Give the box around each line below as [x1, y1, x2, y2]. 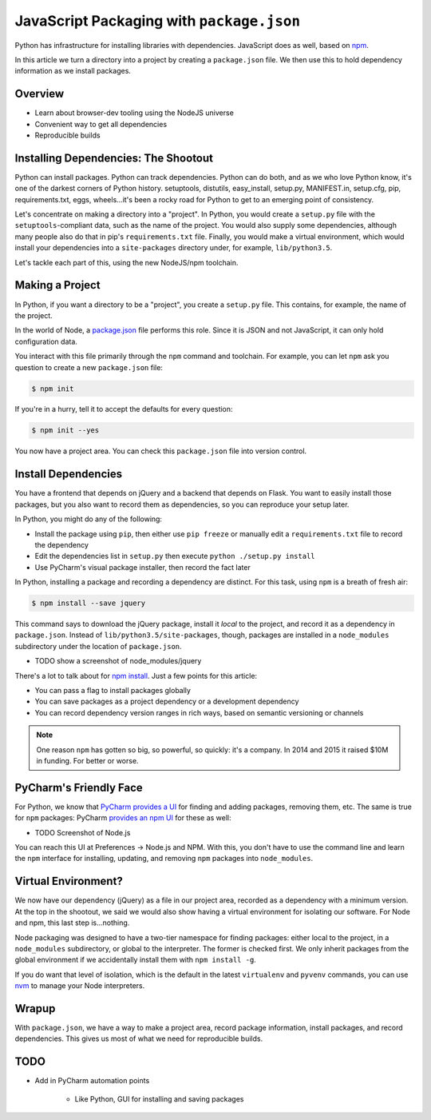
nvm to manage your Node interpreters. [14, 981, 145, 990]
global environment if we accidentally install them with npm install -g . [14, 955, 257, 965]
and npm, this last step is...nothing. [14, 918, 130, 927]
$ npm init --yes [31, 426, 100, 435]
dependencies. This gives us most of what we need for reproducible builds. [14, 1034, 263, 1043]
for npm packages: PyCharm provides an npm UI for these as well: [14, 813, 231, 823]
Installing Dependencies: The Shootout [14, 151, 214, 165]
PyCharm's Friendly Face [14, 780, 143, 795]
